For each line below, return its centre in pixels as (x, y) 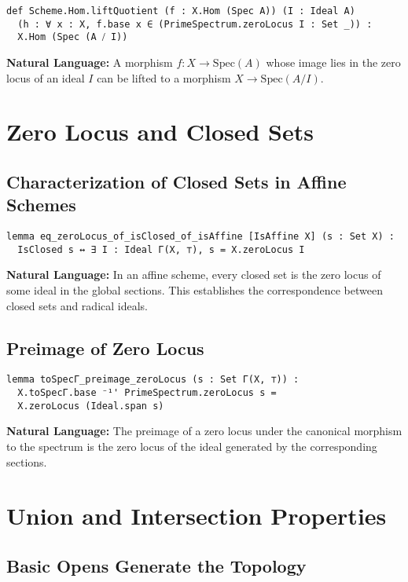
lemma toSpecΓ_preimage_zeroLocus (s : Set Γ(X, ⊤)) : (153, 380)
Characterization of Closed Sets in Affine (176, 181)
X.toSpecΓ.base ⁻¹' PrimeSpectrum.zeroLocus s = (147, 393)
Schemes (41, 205)
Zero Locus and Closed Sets (160, 132)
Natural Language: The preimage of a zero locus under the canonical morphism (204, 431)
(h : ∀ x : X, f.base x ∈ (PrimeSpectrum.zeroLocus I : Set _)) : (195, 24)
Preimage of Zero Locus (105, 348)
